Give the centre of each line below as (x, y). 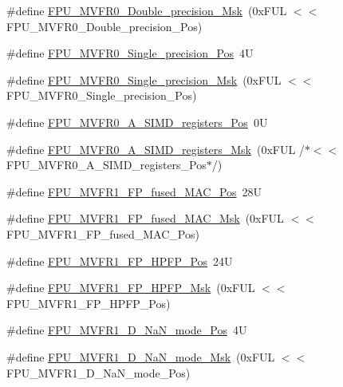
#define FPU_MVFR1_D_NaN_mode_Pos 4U (127, 330)
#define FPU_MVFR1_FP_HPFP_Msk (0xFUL (131, 288)
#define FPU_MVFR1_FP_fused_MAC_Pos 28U (134, 191)
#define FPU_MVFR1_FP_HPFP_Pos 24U (120, 261)
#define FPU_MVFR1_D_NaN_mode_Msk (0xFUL (141, 356)
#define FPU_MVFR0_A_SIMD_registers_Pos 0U (137, 122)
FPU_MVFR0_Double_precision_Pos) (104, 26)
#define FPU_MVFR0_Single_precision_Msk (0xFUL (144, 79)
